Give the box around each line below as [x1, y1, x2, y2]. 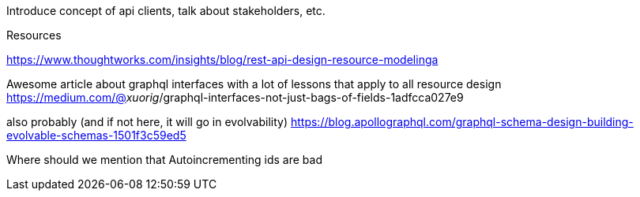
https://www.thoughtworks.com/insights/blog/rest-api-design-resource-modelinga [6, 53, 439, 66]
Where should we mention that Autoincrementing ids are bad [6, 153, 322, 166]
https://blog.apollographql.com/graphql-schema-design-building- [290, 115, 634, 128]
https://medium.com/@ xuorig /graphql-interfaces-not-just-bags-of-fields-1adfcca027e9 [6, 91, 464, 104]
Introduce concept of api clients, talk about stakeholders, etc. [6, 4, 326, 17]
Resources [6, 28, 62, 42]
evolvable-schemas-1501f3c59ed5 [6, 128, 186, 142]
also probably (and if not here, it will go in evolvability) [6, 115, 288, 128]
